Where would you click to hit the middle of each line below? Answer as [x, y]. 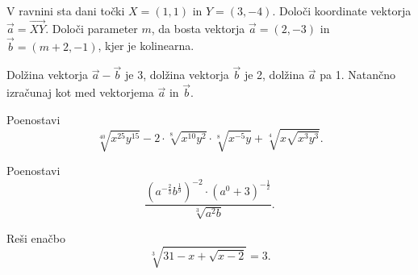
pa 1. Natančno [358, 75]
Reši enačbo [36, 237]
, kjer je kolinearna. [146, 46]
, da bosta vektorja [198, 28]
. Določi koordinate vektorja [342, 10]
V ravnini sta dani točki [66, 10]
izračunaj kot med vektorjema [80, 92]
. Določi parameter [92, 28]
